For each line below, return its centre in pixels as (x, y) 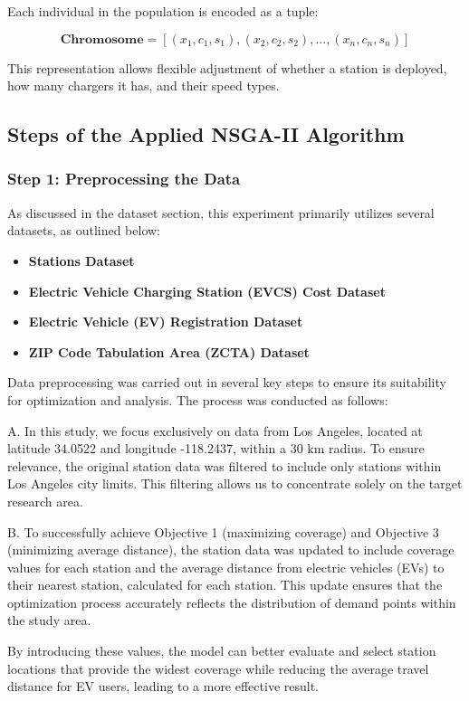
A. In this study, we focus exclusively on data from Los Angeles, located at (215, 430)
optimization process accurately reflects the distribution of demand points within (232, 602)
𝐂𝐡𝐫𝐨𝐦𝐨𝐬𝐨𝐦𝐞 (102, 39)
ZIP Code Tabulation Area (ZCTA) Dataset (169, 351)
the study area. (49, 620)
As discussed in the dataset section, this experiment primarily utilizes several (221, 212)
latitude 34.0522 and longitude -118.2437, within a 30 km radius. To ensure (216, 448)
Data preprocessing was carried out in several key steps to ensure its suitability (227, 382)
